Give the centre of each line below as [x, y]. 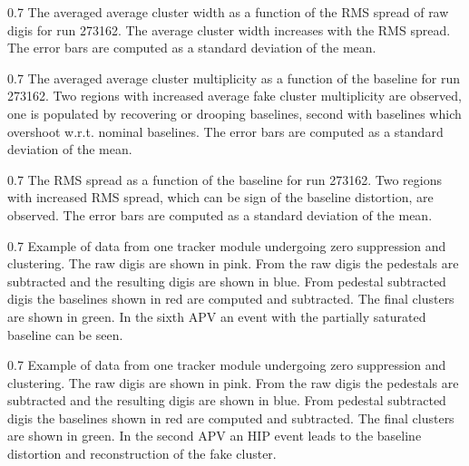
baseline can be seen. [65, 334]
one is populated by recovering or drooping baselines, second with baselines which [234, 113]
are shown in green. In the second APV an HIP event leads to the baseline [215, 436]
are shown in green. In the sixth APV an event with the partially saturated [217, 316]
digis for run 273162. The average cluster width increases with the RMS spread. [229, 29]
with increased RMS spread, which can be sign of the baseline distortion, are [220, 197]
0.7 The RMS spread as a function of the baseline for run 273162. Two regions [225, 179]
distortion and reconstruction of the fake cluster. [142, 454]
